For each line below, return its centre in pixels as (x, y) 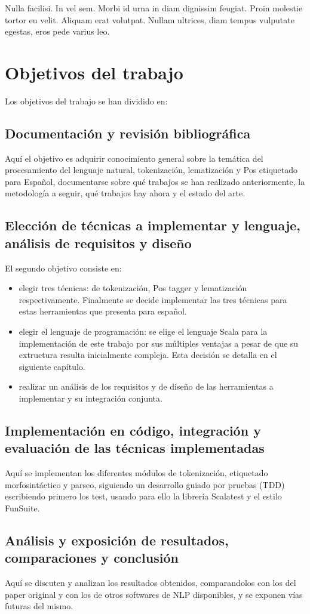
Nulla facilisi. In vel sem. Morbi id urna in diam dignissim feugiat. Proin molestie (154, 8)
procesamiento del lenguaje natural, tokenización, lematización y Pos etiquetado (151, 170)
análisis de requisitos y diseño (98, 243)
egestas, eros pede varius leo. (57, 31)
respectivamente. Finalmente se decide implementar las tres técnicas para (153, 299)
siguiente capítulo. (52, 366)
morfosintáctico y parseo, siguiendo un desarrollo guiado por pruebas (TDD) (145, 484)
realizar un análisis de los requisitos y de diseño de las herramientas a (146, 386)
